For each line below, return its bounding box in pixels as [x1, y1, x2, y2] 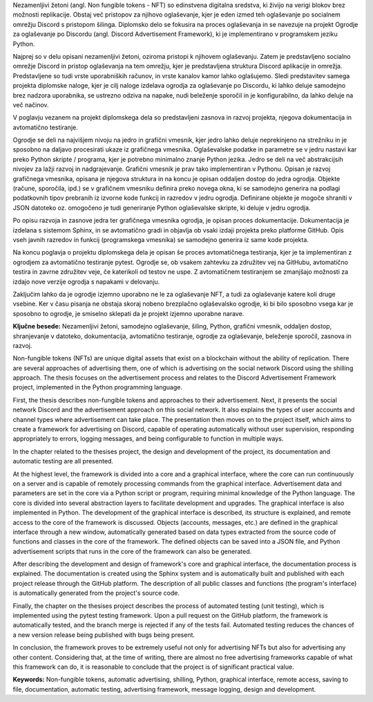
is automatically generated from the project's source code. [12, 589, 180, 598]
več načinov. [12, 100, 49, 109]
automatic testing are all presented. [12, 457, 114, 465]
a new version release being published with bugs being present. [12, 630, 195, 639]
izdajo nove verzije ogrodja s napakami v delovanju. [12, 277, 160, 286]
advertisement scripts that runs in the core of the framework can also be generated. [12, 547, 252, 555]
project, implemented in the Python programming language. [12, 383, 183, 391]
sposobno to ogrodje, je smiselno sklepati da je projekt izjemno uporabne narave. [12, 309, 245, 317]
